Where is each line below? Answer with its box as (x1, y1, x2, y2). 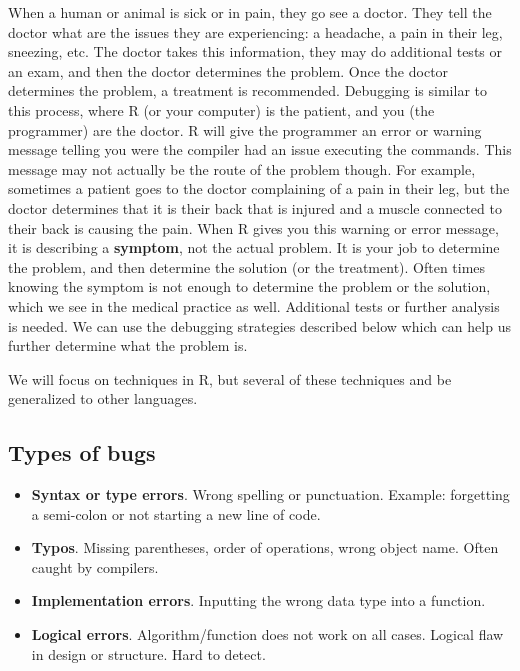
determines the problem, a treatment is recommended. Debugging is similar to (8, 80, 487, 101)
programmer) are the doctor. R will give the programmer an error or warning (8, 119, 482, 140)
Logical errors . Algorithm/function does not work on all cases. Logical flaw (31, 624, 504, 645)
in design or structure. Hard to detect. (31, 643, 266, 664)
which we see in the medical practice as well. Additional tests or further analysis (8, 295, 500, 316)
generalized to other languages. (8, 388, 198, 409)
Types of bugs (8, 437, 156, 468)
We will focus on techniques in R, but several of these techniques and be (8, 368, 452, 389)
